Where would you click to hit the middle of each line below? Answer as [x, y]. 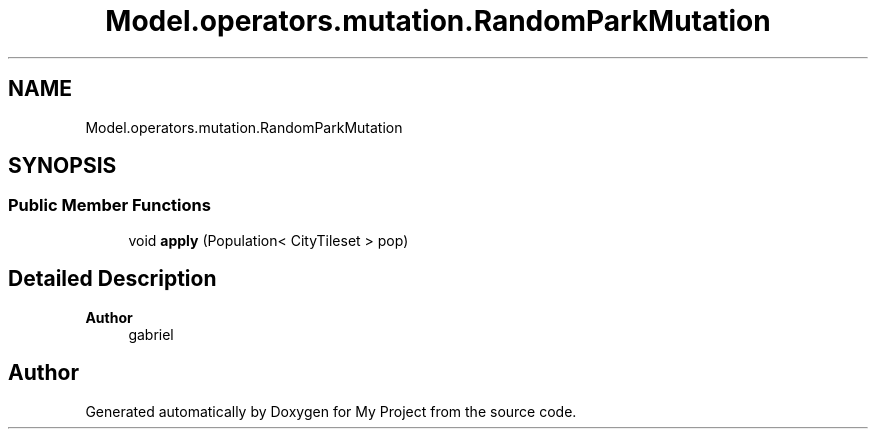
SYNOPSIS [62, 166]
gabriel [151, 334]
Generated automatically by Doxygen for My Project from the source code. [331, 411]
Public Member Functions [109, 205]
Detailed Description [112, 279]
